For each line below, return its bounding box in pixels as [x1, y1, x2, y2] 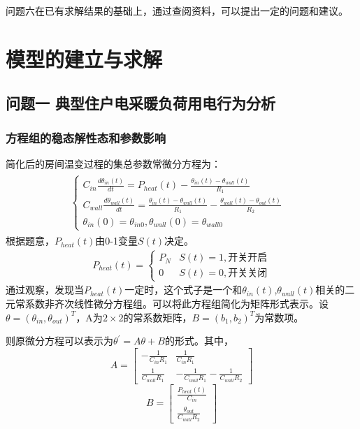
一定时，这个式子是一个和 [124, 282, 243, 297]
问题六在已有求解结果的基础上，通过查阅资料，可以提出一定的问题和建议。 [6, 3, 348, 17]
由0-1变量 [95, 233, 138, 248]
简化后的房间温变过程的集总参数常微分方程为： [6, 156, 221, 170]
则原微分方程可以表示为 [6, 333, 113, 348]
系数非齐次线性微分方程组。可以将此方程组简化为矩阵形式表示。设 [24, 296, 329, 311]
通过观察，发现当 [6, 282, 84, 297]
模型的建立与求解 [6, 44, 163, 73]
